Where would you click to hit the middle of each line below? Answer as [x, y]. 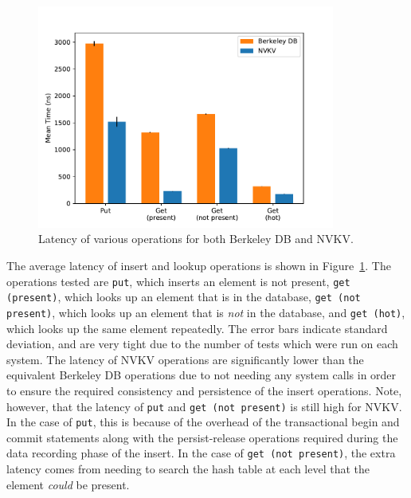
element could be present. [68, 484]
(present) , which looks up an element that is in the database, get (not [184, 297]
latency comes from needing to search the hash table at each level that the [188, 469]
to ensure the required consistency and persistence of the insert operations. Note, [204, 390]
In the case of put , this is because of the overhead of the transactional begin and [203, 422]
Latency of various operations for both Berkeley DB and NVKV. [196, 239]
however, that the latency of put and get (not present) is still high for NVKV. [204, 406]
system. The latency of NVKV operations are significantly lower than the [185, 359]
